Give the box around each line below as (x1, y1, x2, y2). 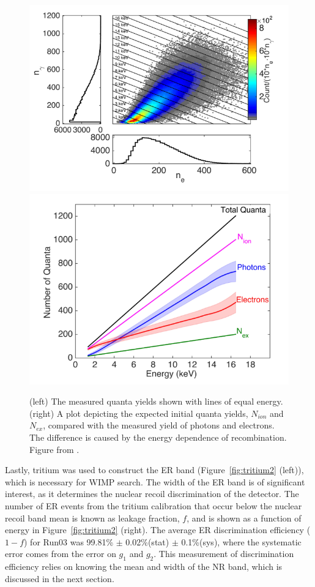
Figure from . (29, 443, 80, 455)
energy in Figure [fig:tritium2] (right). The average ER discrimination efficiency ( (5, 523, 311, 536)
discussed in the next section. (5, 572, 114, 585)
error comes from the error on (5, 547, 116, 560)
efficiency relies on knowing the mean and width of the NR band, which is (5, 560, 283, 573)
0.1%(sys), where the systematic (181, 535, 302, 548)
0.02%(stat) (125, 535, 169, 548)
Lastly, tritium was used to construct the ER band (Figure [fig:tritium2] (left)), (5, 463, 304, 476)
